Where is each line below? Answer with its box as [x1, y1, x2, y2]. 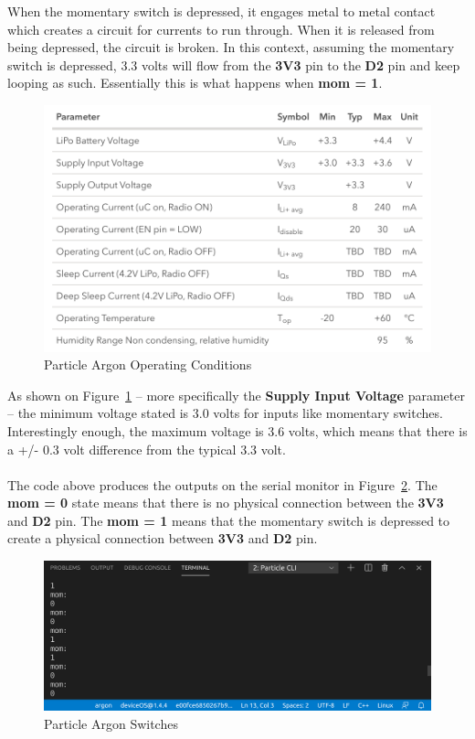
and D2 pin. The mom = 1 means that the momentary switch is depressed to [7, 510, 450, 530]
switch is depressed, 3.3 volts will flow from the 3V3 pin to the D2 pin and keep [7, 55, 460, 74]
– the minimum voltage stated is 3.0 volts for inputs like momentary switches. [7, 403, 443, 423]
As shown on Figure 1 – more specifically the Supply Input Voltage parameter [7, 385, 465, 404]
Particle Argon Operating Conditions [44, 355, 252, 374]
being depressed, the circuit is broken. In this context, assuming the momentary [7, 37, 455, 57]
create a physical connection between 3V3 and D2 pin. [7, 529, 318, 548]
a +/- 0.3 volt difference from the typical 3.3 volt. [7, 439, 286, 458]
